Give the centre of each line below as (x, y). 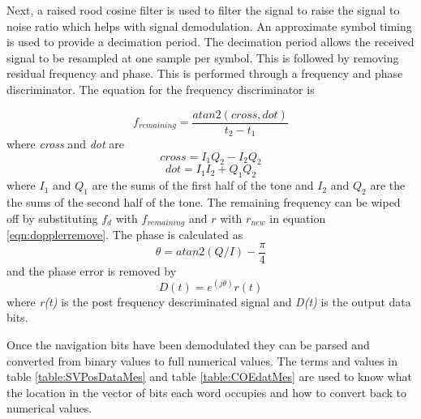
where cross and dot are (65, 144)
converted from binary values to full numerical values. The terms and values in (202, 360)
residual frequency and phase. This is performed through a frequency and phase (205, 73)
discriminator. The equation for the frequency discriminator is (161, 89)
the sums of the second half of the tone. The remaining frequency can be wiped (204, 202)
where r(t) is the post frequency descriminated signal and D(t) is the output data (209, 301)
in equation (298, 218)
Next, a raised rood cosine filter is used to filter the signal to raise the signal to (203, 10)
